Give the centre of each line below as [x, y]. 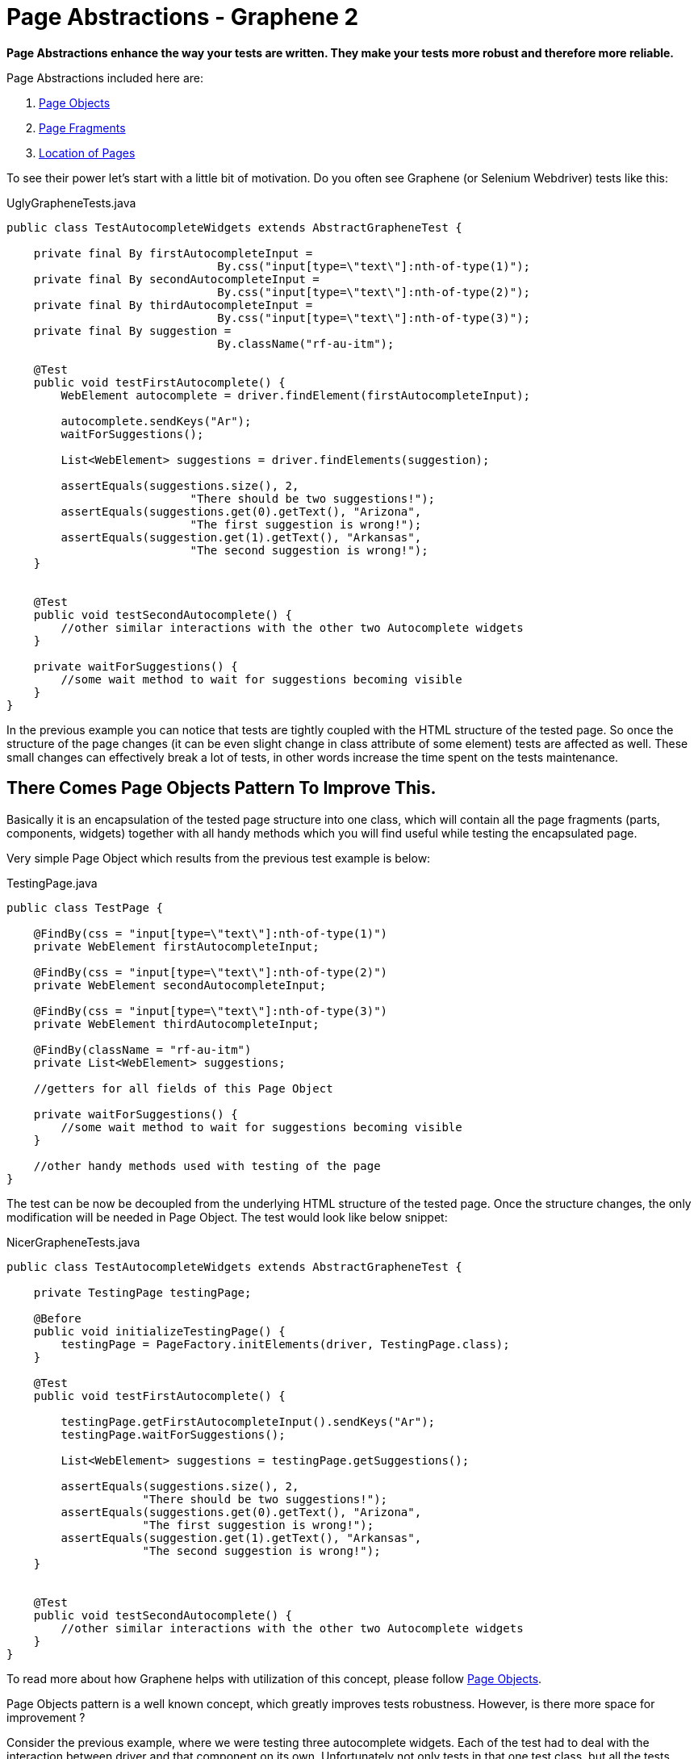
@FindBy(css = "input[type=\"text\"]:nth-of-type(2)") [211, 972]
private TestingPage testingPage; [142, 1292]
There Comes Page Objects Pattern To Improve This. [222, 788]
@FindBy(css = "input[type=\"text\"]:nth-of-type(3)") [211, 1011]
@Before [57, 1318]
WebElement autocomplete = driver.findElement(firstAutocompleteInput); [296, 395]
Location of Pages [87, 153]
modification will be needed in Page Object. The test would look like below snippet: [227, 1217]
